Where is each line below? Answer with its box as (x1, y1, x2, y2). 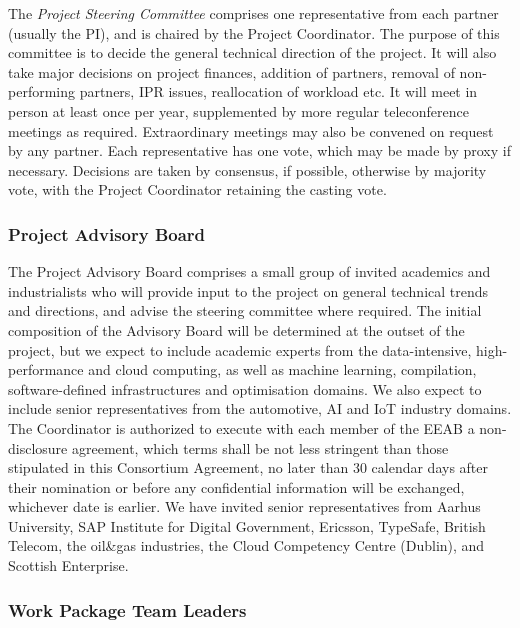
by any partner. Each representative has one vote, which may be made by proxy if (8, 140, 511, 161)
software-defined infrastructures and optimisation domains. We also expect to (8, 378, 482, 399)
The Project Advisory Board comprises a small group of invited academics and (8, 261, 491, 282)
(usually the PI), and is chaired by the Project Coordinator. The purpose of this (8, 22, 500, 43)
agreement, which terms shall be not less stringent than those (71, 437, 449, 458)
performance (8, 359, 84, 380)
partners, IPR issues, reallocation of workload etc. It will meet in (79, 81, 478, 102)
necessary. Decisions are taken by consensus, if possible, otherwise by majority (8, 159, 487, 180)
